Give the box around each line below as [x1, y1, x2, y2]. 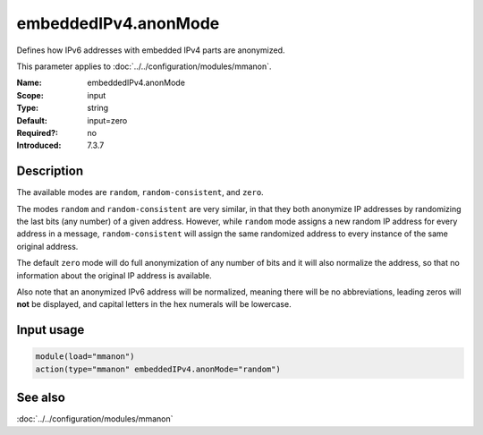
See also [16, 390, 66, 405]
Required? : [16, 127, 58, 138]
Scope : [16, 90, 44, 100]
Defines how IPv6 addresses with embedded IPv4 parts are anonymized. [16, 45, 285, 55]
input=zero [87, 115, 128, 125]
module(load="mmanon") [35, 352, 135, 362]
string [87, 103, 109, 114]
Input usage [16, 322, 85, 337]
